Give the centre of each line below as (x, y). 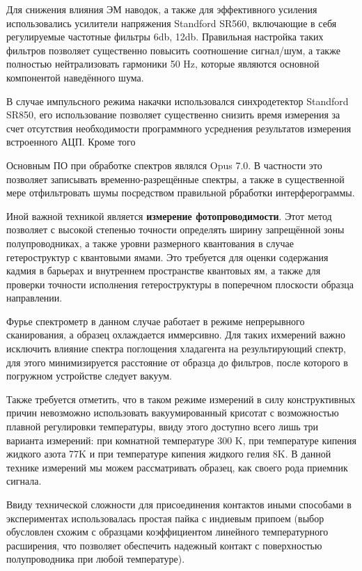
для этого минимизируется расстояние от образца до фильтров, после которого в (177, 362)
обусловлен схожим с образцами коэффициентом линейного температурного (167, 532)
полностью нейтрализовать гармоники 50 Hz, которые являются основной (163, 64)
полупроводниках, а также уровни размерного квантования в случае (150, 243)
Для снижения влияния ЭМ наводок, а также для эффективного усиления (162, 9)
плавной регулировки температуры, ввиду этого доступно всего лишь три (163, 427)
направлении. (34, 298)
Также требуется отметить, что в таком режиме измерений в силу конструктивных (181, 399)
